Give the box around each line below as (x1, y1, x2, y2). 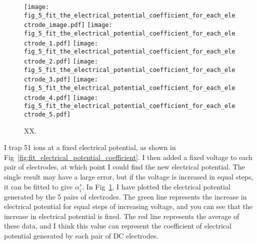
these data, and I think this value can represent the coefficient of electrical (4, 220, 231, 231)
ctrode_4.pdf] (24, 94, 71, 101)
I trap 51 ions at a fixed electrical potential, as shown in (4, 142, 176, 152)
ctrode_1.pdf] (24, 39, 71, 47)
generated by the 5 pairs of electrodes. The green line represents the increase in (4, 191, 247, 201)
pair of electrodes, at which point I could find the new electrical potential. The (4, 161, 245, 172)
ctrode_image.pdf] (24, 21, 85, 29)
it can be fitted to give (4, 181, 73, 191)
